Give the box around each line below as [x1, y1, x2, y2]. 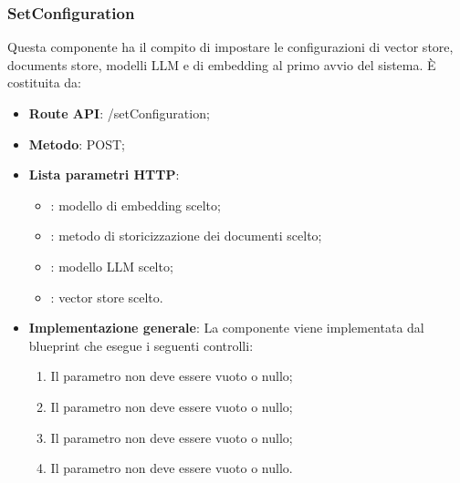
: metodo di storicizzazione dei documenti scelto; [50, 226, 322, 245]
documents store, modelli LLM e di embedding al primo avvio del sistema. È [7, 55, 436, 74]
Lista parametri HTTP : [28, 165, 180, 184]
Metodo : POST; [28, 134, 125, 153]
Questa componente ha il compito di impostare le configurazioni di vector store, [7, 37, 454, 57]
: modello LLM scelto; [50, 256, 173, 275]
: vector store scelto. [50, 287, 163, 306]
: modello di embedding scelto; [50, 195, 221, 214]
